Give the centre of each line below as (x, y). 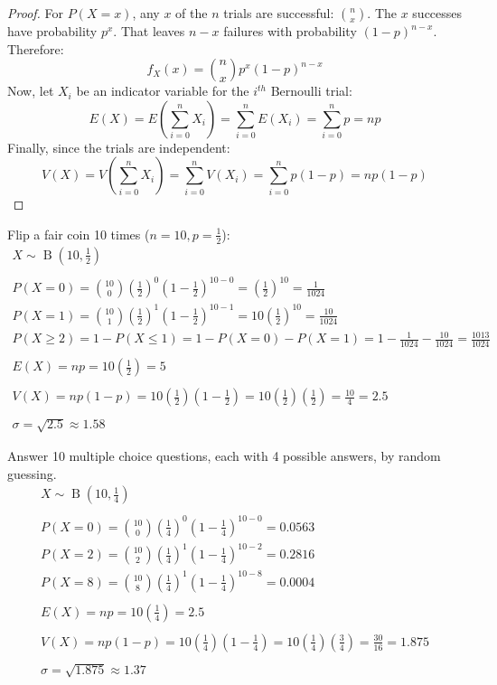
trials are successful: (279, 13)
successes (437, 13)
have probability (52, 31)
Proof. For (36, 13)
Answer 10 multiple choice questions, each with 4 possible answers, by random (224, 456)
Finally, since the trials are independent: (119, 147)
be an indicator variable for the (163, 91)
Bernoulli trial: (311, 91)
